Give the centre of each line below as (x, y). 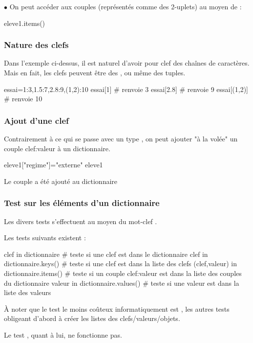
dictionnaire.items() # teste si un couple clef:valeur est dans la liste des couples (123, 273)
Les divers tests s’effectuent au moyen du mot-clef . (81, 221)
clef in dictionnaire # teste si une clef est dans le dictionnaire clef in (106, 254)
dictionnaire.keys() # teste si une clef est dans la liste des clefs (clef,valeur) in (121, 263)
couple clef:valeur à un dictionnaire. (57, 148)
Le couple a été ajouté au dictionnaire (61, 181)
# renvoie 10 (23, 99)
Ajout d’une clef (36, 120)
